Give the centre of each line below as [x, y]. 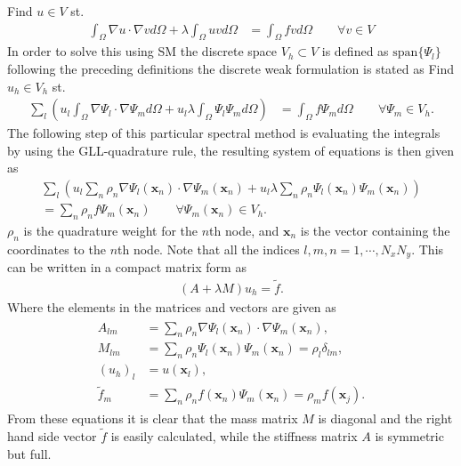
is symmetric [409, 436]
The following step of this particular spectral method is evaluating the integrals [224, 133]
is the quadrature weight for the [111, 230]
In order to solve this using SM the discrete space [142, 51]
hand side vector [52, 436]
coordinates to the [57, 249]
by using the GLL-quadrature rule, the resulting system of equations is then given [231, 150]
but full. [29, 453]
